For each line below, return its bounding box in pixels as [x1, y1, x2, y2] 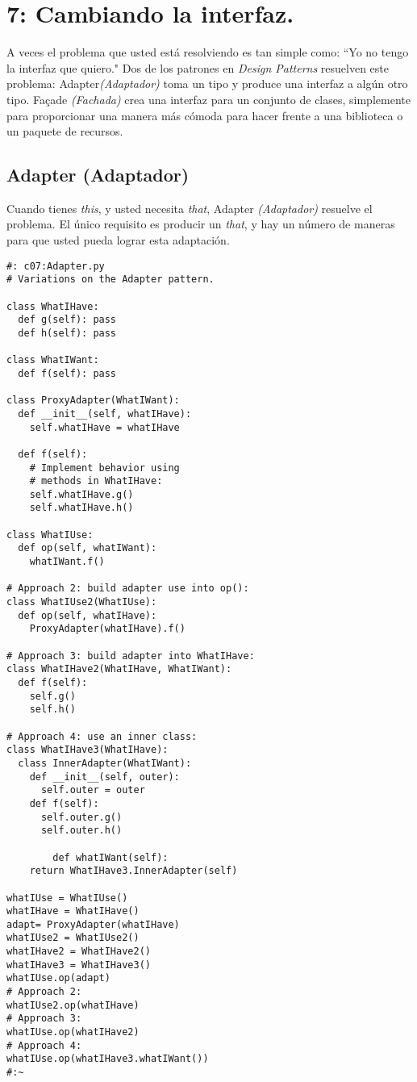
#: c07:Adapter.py [6, 260, 105, 272]
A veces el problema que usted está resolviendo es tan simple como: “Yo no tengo [6, 44, 409, 61]
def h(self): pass [18, 327, 117, 339]
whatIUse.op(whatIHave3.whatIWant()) [6, 1053, 209, 1065]
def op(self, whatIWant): [18, 542, 157, 554]
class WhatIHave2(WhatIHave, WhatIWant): [6, 663, 232, 675]
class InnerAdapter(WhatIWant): [18, 757, 192, 769]
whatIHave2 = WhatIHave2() [6, 946, 151, 958]
